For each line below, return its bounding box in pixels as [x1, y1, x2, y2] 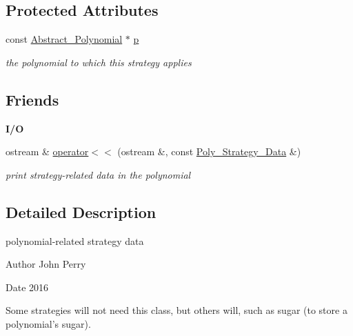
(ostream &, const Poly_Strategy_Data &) [117, 144, 301, 159]
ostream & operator [6, 144, 89, 159]
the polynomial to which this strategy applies [6, 55, 192, 69]
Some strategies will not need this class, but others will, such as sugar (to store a [6, 303, 347, 317]
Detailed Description [6, 201, 157, 222]
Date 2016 [6, 279, 49, 294]
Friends [6, 88, 59, 110]
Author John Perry [6, 257, 86, 271]
